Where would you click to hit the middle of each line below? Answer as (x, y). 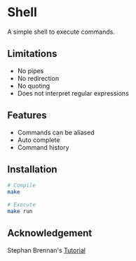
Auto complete (39, 140)
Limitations (32, 54)
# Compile (22, 186)
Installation (32, 169)
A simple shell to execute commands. (61, 32)
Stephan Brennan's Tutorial (47, 250)
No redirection (38, 78)
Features (27, 116)
